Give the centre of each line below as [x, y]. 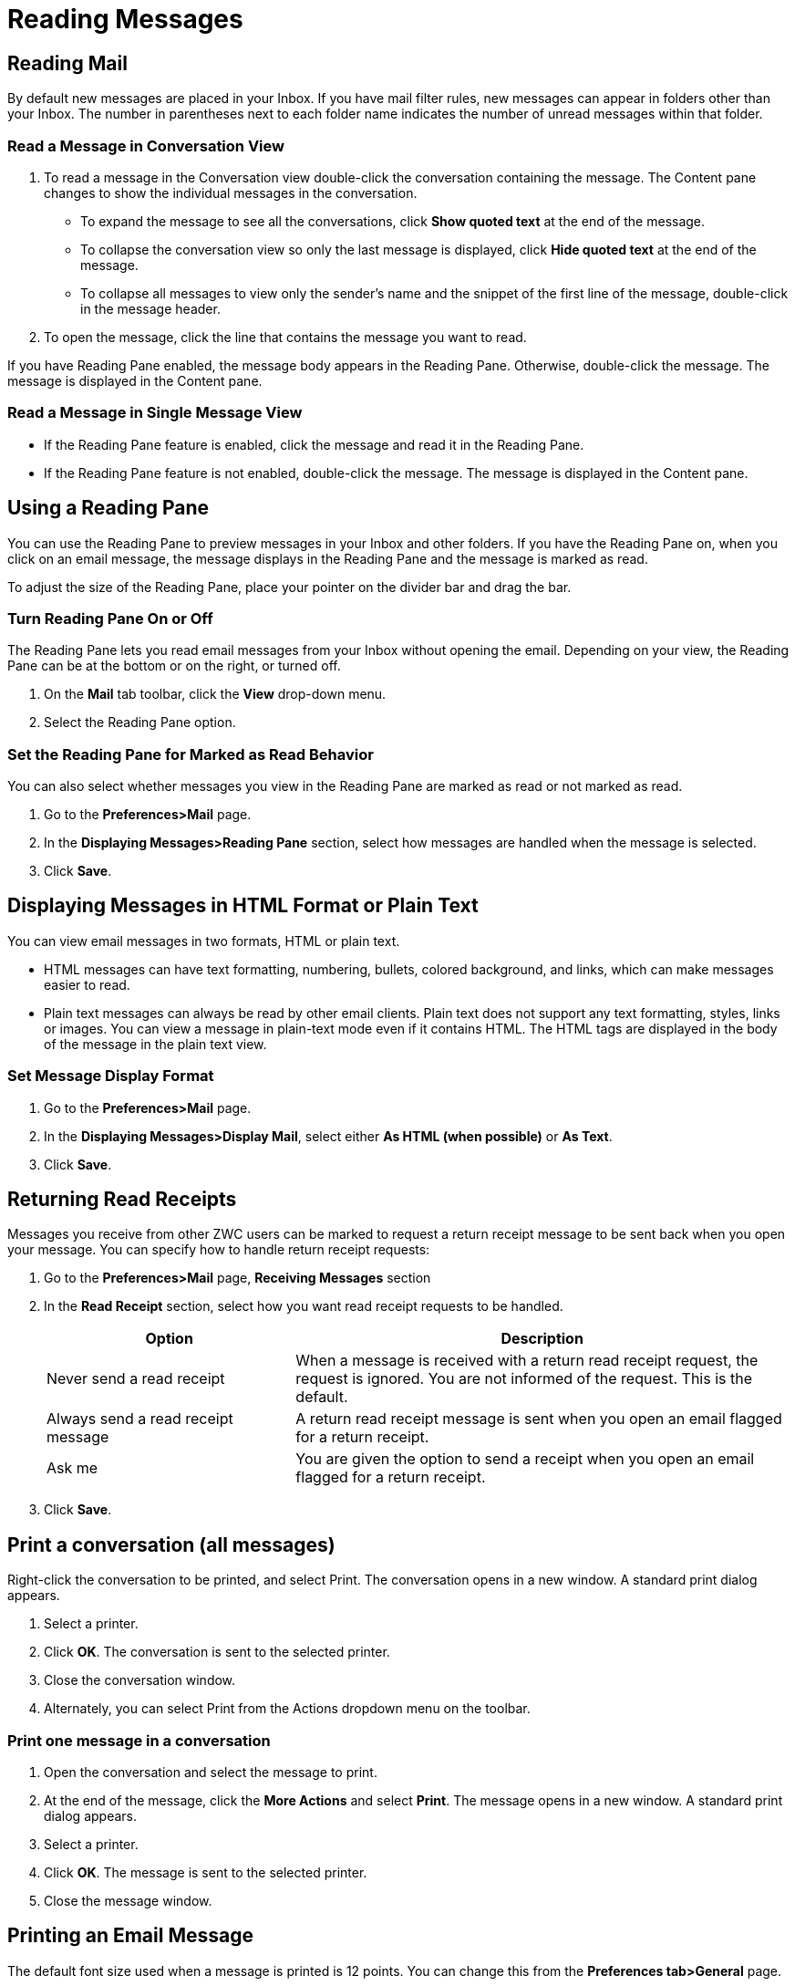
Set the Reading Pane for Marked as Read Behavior [191, 754]
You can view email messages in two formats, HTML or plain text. [204, 941]
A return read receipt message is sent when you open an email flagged [539, 1419]
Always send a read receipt [140, 1419]
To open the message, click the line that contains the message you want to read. [285, 337]
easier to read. [87, 984]
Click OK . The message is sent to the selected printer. [206, 1873]
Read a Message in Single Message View [155, 413]
